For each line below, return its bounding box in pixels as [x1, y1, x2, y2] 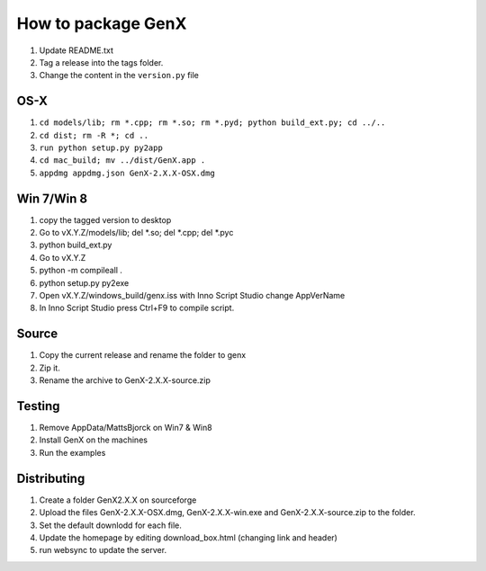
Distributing [16, 470, 85, 486]
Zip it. [39, 362, 60, 373]
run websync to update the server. [39, 545, 166, 556]
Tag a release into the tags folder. [39, 57, 164, 67]
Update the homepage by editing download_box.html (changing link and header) [39, 531, 337, 543]
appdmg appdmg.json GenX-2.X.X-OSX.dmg [39, 167, 215, 178]
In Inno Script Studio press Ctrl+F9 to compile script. [39, 302, 235, 314]
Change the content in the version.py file [39, 70, 200, 81]
